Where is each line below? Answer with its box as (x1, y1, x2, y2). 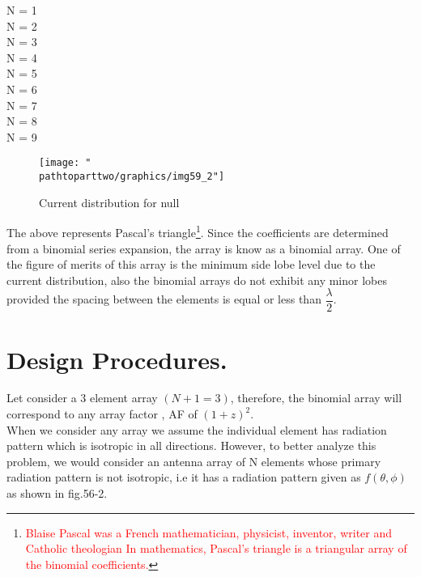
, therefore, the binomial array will (230, 389, 402, 406)
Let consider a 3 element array (6, 389, 158, 406)
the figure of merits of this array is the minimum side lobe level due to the (6, 256, 376, 273)
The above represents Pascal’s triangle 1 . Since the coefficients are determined (6, 222, 389, 240)
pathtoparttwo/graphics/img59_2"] (39, 171, 225, 182)
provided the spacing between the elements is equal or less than (6, 291, 321, 308)
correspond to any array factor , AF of (6, 405, 198, 422)
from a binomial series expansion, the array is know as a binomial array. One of (6, 240, 401, 257)
